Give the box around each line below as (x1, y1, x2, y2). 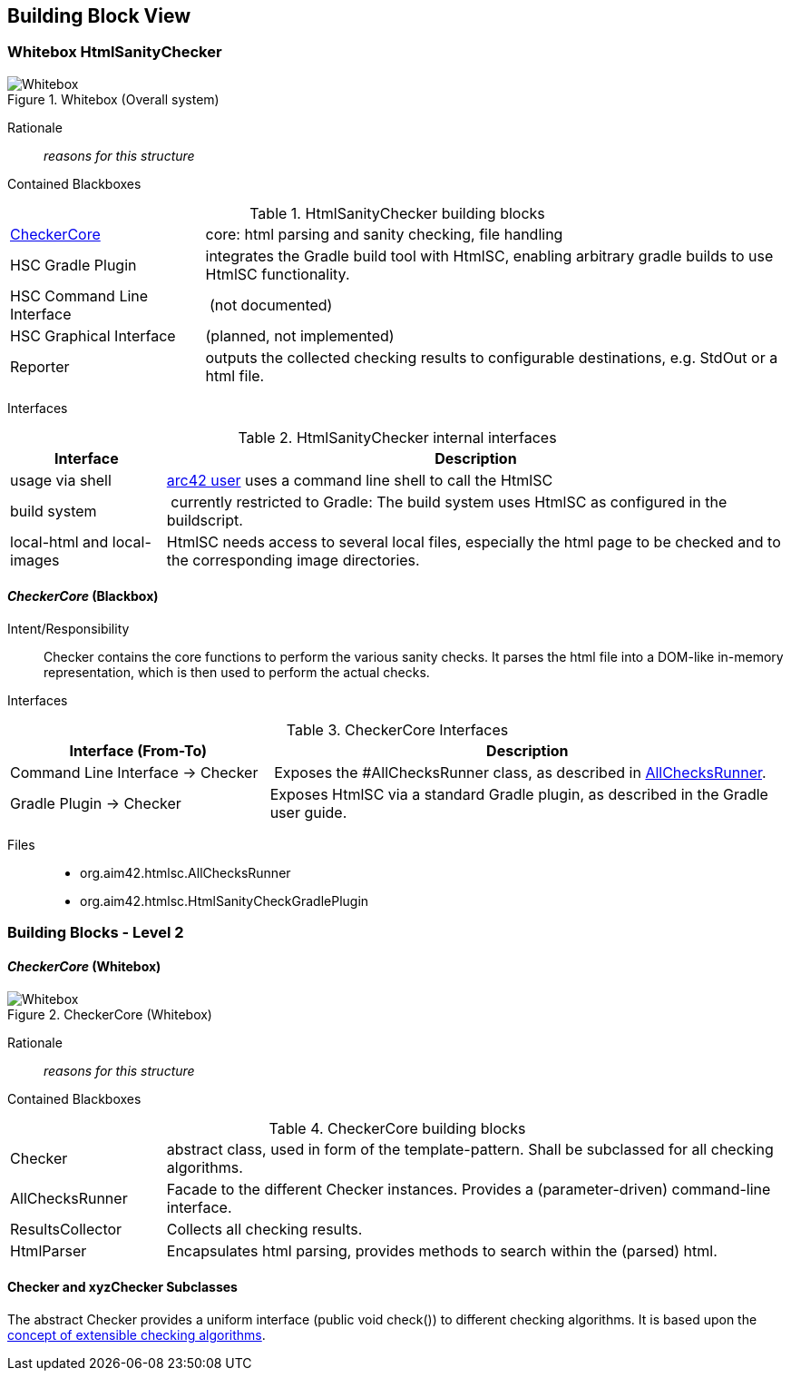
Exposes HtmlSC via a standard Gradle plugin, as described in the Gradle (269, 785, 768, 804)
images (10, 550, 60, 569)
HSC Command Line (10, 286, 149, 305)
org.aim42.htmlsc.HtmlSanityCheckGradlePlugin (80, 893, 369, 910)
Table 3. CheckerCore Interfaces (286, 721, 509, 740)
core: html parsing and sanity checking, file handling (205, 224, 563, 243)
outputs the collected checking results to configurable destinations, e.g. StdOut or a (205, 348, 778, 367)
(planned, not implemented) (205, 326, 395, 345)
